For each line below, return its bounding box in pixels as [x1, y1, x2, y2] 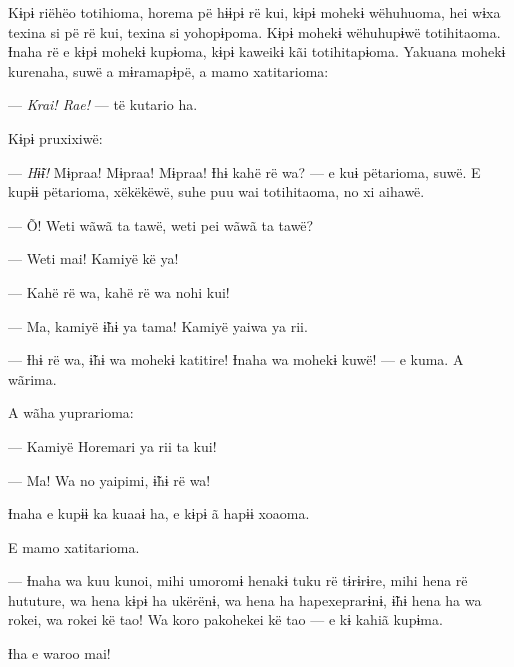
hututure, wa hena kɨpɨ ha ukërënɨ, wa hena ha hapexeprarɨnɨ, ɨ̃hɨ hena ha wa [8, 589, 482, 610]
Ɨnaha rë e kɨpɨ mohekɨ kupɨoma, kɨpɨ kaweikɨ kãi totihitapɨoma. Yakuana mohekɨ [8, 41, 506, 62]
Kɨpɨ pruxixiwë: [8, 127, 103, 148]
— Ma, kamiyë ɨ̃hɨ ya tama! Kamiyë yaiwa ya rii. [8, 315, 308, 336]
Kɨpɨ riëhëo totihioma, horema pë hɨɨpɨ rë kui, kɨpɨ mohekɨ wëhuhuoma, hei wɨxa [8, 2, 501, 22]
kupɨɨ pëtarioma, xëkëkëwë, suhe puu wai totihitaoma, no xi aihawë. [8, 181, 425, 202]
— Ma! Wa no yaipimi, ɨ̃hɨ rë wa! [8, 469, 211, 490]
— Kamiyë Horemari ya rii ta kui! [8, 435, 217, 456]
